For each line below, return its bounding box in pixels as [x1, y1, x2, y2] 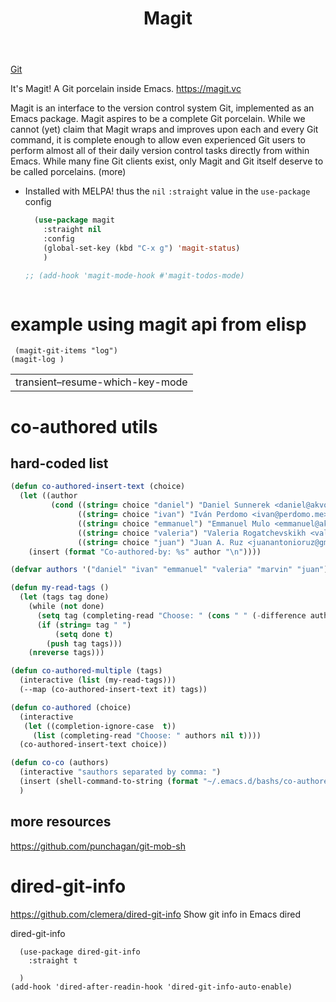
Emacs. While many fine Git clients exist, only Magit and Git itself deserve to [10, 155, 324, 167]
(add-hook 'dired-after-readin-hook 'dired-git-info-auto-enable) [10, 982, 293, 992]
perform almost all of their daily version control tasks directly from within [10, 145, 310, 157]
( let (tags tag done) [19, 592, 110, 602]
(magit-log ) [10, 355, 65, 365]
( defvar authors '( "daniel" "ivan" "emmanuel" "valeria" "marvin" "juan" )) [10, 565, 333, 575]
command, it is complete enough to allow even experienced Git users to [10, 134, 307, 146]
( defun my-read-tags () [10, 583, 110, 593]
